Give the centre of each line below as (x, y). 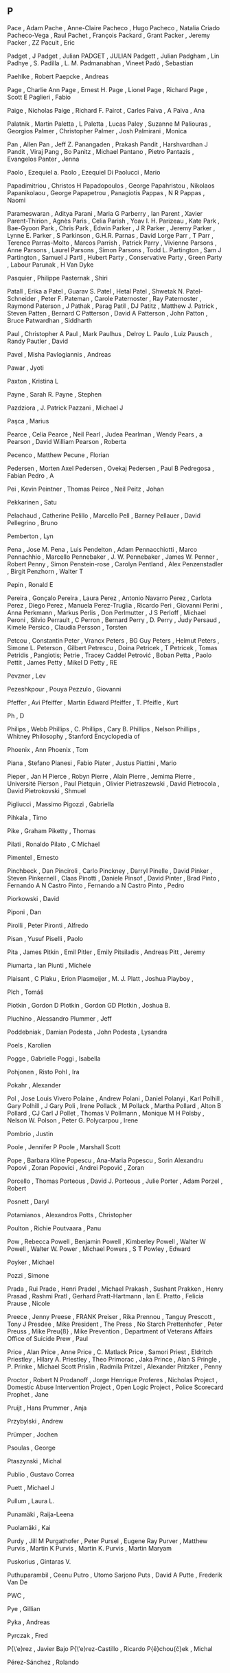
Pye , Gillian (24, 1608)
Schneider (22, 298)
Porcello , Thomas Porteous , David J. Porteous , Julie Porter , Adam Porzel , (115, 1181)
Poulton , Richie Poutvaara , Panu (54, 1228)
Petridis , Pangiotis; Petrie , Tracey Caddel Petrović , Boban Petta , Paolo (110, 655)
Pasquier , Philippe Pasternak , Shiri (57, 278)
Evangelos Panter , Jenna (43, 159)
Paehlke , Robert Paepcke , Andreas (58, 76)
